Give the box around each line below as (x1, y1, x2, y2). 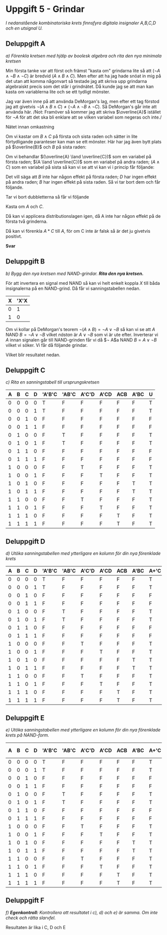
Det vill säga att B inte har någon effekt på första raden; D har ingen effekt (5, 174, 157, 180)
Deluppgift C (5, 366, 46, 374)
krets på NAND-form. (5, 732, 50, 738)
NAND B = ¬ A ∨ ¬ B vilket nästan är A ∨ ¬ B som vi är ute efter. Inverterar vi (5, 332, 158, 337)
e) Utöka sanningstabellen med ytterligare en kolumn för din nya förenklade (5, 727, 161, 733)
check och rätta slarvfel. (5, 915, 56, 921)
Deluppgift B (5, 257, 45, 266)
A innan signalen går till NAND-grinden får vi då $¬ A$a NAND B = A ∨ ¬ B (5, 336, 157, 343)
